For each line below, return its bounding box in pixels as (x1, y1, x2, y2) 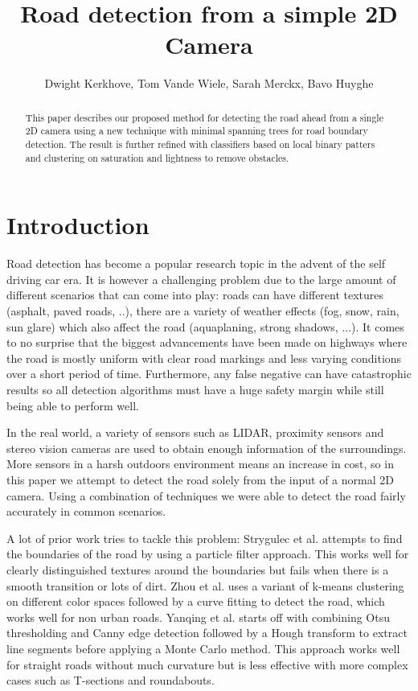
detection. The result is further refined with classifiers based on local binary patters (25, 138, 375, 151)
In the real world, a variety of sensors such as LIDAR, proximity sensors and (6, 424, 384, 441)
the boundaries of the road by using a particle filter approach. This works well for (6, 545, 409, 562)
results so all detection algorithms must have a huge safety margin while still (6, 381, 384, 398)
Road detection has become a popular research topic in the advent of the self (6, 255, 386, 272)
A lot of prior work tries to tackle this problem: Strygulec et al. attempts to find (6, 529, 403, 546)
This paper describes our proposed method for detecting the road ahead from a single (25, 110, 383, 124)
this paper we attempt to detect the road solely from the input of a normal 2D (6, 471, 394, 487)
